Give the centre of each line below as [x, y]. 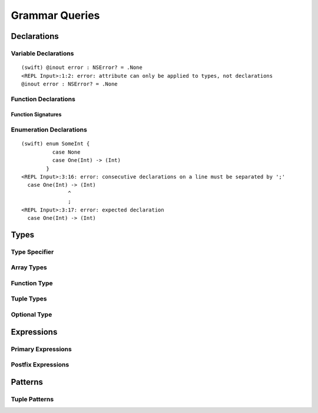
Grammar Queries [55, 15]
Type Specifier [32, 252]
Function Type [32, 283]
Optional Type [32, 314]
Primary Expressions [41, 349]
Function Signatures [36, 114]
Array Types [29, 267]
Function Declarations [43, 99]
